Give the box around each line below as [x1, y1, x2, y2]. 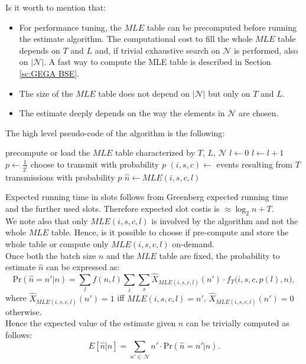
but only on [208, 87, 250, 99]
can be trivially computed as [185, 317, 289, 329]
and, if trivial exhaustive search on [95, 44, 220, 56]
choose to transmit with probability [30, 158, 159, 170]
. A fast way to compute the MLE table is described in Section [44, 55, 271, 68]
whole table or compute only [5, 237, 109, 250]
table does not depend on [98, 87, 190, 99]
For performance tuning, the [19, 21, 122, 33]
